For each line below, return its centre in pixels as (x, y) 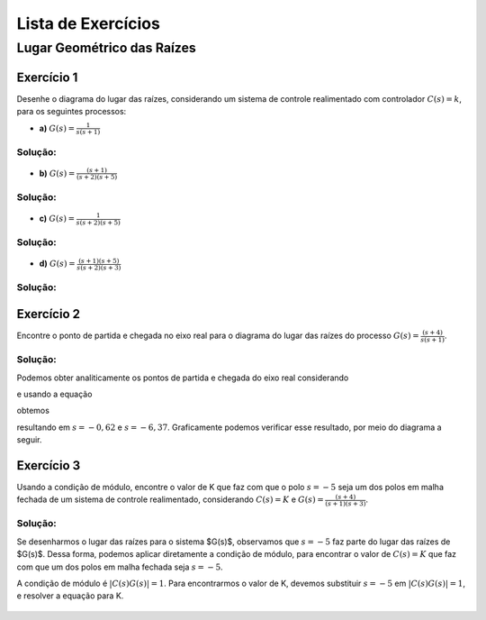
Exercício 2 (49, 314)
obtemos (33, 411)
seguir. (29, 440)
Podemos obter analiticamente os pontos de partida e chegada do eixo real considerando (183, 378)
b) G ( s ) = (57, 173)
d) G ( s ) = (57, 264)
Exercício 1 (47, 77)
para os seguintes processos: (72, 112)
